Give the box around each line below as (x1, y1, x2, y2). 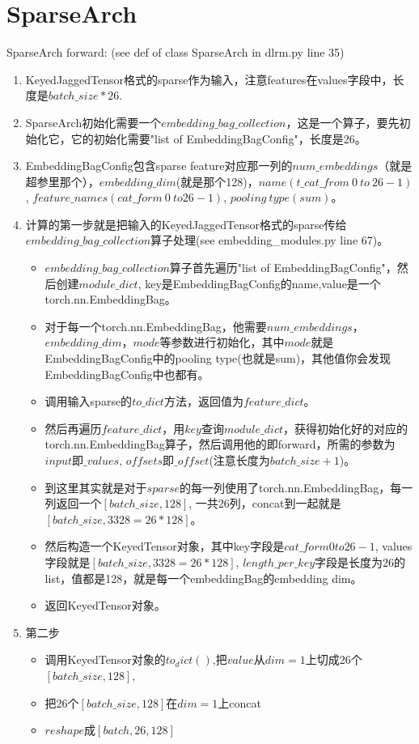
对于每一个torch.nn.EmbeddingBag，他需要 (44, 317, 267, 334)
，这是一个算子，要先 (286, 113, 400, 130)
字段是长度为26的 (315, 553, 406, 570)
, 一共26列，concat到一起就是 (188, 495, 341, 512)
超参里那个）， (25, 172, 99, 189)
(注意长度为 (209, 452, 270, 468)
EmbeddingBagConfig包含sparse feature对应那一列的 (25, 157, 293, 174)
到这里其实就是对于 (44, 478, 147, 495)
